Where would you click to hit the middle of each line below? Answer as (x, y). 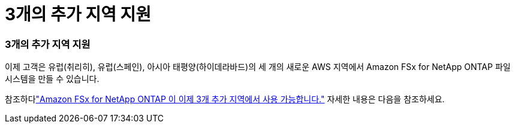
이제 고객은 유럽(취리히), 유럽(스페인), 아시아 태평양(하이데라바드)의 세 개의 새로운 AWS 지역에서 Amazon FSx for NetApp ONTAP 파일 (258, 67)
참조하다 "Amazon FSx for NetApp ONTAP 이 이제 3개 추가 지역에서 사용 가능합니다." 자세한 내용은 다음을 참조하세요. (225, 99)
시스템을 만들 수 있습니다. (52, 79)
